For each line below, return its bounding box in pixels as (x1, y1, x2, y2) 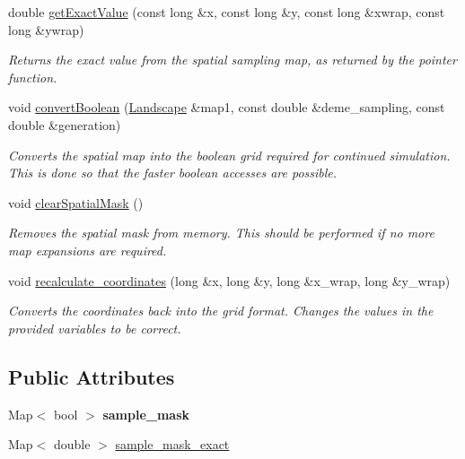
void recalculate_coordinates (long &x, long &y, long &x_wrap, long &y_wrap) (8, 271, 451, 290)
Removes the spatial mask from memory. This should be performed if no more (8, 223, 434, 242)
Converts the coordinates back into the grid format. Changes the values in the (8, 301, 434, 320)
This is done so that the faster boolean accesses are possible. (8, 163, 338, 182)
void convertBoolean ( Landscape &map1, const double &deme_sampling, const (8, 98, 445, 117)
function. (8, 67, 57, 86)
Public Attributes (8, 362, 175, 390)
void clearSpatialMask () (8, 193, 144, 212)
